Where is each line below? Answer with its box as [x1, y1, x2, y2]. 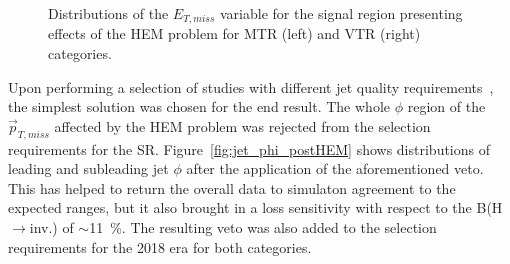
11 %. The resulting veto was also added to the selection [89, 217, 437, 237]
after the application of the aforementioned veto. [186, 158, 484, 179]
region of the [407, 96, 486, 117]
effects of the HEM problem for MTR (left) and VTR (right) [48, 23, 421, 44]
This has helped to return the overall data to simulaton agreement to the [8, 177, 456, 198]
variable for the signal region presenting [219, 3, 463, 23]
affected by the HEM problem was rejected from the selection [54, 115, 431, 136]
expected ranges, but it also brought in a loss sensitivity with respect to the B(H [8, 197, 503, 218]
